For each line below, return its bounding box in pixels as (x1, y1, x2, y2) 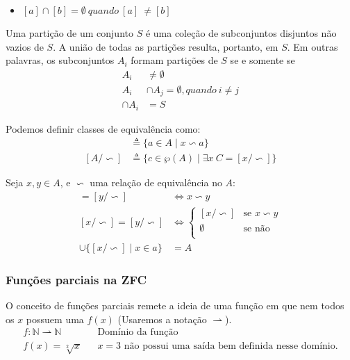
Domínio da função (97, 327, 178, 338)
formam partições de (131, 53, 218, 67)
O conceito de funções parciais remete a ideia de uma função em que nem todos (6, 297, 344, 312)
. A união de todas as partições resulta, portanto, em (53, 39, 278, 54)
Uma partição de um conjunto (6, 26, 133, 40)
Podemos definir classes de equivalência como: (6, 121, 201, 136)
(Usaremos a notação (117, 311, 207, 326)
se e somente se (230, 53, 295, 67)
